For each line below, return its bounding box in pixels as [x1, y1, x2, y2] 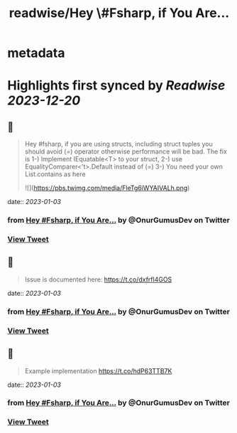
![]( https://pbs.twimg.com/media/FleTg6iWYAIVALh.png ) [24, 183, 190, 193]
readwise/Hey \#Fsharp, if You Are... [9, 5, 230, 21]
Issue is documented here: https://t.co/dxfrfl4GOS [24, 275, 172, 284]
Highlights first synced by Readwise [7, 77, 226, 94]
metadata [7, 45, 65, 61]
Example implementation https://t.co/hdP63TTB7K [24, 366, 172, 375]
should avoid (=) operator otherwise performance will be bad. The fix [24, 147, 227, 156]
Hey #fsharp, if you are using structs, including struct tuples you [24, 140, 213, 149]
